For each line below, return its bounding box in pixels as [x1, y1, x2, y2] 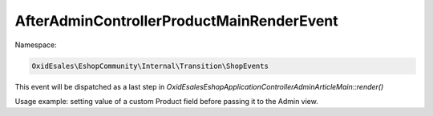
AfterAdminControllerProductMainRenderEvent [14, 12, 338, 30]
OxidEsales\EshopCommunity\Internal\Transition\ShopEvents [31, 61, 269, 70]
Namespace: [14, 40, 57, 50]
